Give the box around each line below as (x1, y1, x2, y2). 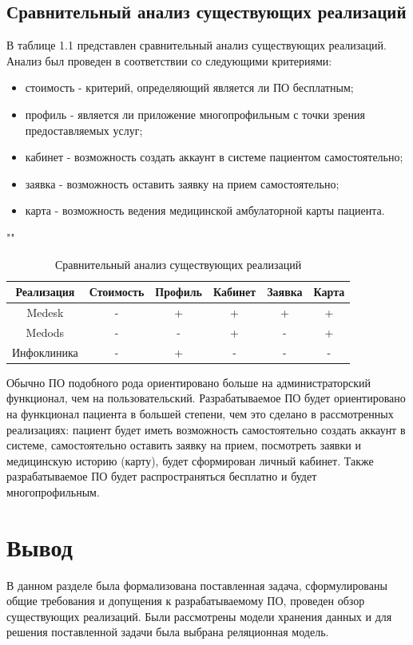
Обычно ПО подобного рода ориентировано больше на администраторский (6, 374, 371, 390)
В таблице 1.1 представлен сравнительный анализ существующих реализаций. (6, 37, 387, 53)
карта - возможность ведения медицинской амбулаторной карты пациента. (25, 202, 385, 219)
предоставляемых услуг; (25, 121, 143, 138)
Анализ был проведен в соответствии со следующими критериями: (6, 52, 332, 69)
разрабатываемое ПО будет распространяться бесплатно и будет (6, 468, 317, 485)
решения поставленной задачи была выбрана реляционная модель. (6, 623, 329, 640)
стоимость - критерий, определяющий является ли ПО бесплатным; (25, 79, 354, 96)
